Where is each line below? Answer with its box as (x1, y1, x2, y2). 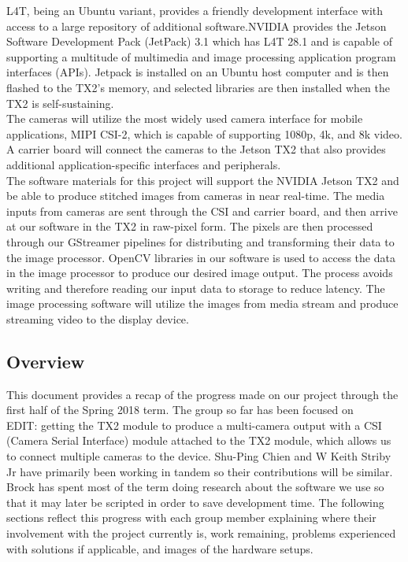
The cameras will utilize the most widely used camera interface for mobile (6, 110, 363, 127)
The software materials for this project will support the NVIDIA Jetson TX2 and (6, 172, 399, 188)
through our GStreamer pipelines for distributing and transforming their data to (6, 233, 395, 250)
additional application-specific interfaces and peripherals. (6, 156, 281, 172)
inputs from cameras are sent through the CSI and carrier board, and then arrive (6, 202, 398, 219)
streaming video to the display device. (6, 310, 189, 327)
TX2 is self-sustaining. (6, 94, 114, 111)
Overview (6, 349, 85, 373)
